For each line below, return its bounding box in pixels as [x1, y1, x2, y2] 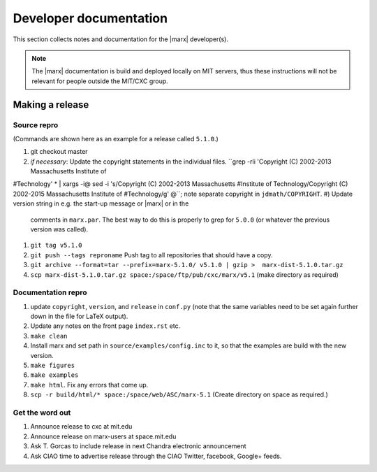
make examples [30, 371, 79, 379]
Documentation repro [13, 287, 87, 297]
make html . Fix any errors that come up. [30, 380, 149, 389]
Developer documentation [13, 10, 168, 26]
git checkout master [30, 148, 88, 156]
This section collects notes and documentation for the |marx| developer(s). [13, 35, 229, 43]
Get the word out [13, 408, 71, 417]
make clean [30, 332, 68, 340]
